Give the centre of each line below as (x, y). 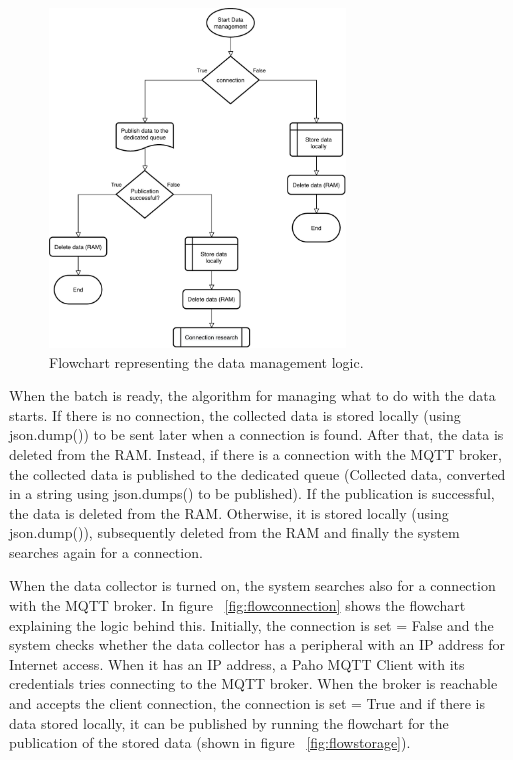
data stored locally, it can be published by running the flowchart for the (229, 722)
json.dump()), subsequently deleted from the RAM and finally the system (234, 532)
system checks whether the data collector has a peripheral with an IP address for (257, 644)
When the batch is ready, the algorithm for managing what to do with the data (252, 395)
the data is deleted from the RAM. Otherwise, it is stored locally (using (229, 512)
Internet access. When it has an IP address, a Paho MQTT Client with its (237, 663)
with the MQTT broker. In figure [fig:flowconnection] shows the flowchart (237, 605)
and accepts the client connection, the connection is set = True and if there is (247, 703)
